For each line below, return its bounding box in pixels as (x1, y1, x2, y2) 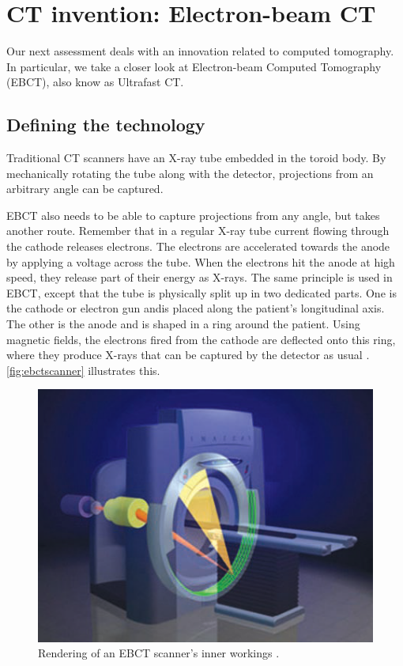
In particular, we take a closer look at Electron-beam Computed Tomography (6, 58, 382, 74)
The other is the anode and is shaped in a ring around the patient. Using (6, 316, 360, 332)
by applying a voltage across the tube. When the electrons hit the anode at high (6, 253, 395, 270)
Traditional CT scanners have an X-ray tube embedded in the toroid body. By (6, 149, 386, 166)
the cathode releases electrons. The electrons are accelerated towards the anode (6, 238, 390, 255)
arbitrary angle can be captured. (6, 180, 164, 197)
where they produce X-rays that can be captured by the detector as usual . (6, 346, 370, 363)
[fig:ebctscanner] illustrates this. (6, 361, 160, 378)
